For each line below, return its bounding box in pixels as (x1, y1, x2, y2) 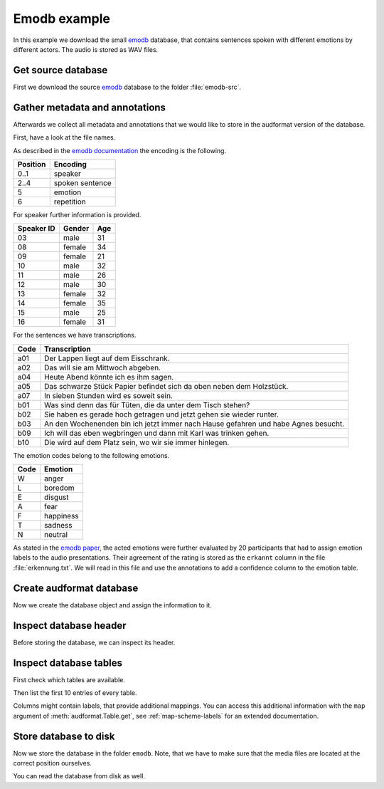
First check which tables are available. (13, 675, 126, 684)
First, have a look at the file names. (13, 133, 116, 142)
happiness (43, 511, 80, 521)
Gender (63, 224, 90, 234)
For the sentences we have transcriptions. (13, 331, 137, 340)
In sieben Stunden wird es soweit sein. (43, 390, 174, 400)
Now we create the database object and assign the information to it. (13, 600, 213, 609)
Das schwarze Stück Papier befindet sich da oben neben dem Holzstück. (43, 381, 289, 391)
